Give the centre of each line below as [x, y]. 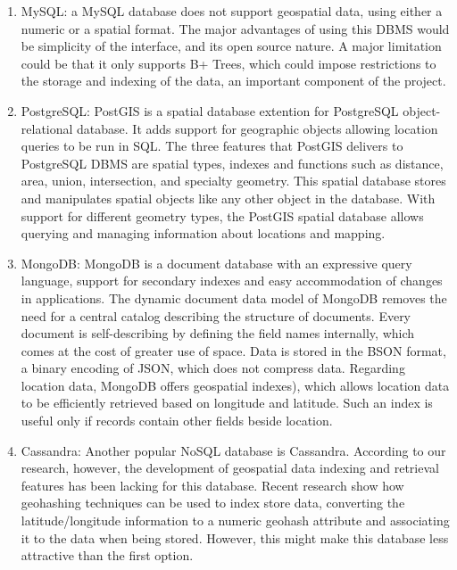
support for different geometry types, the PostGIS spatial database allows [222, 215]
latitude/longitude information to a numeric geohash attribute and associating [235, 520]
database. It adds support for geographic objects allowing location [258, 128]
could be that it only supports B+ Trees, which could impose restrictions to [228, 63]
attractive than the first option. [107, 555]
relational [47, 128]
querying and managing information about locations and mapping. [203, 233]
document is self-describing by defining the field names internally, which [218, 333]
